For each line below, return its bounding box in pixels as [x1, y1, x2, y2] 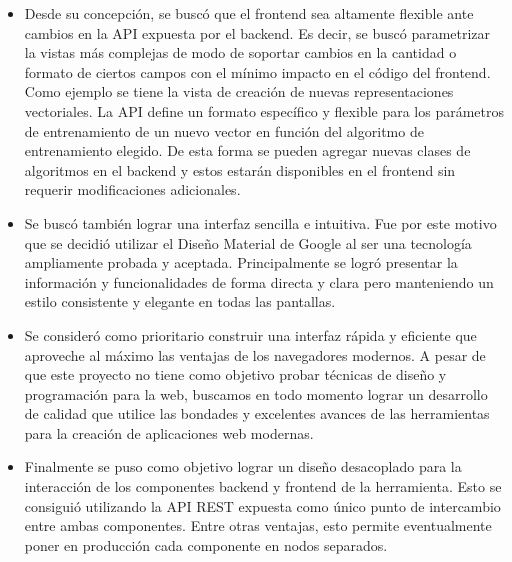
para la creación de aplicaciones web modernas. [24, 422, 314, 443]
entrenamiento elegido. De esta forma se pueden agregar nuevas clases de [24, 140, 471, 161]
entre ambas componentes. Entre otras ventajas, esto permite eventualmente [24, 515, 492, 536]
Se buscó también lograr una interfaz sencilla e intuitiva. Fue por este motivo [24, 212, 497, 233]
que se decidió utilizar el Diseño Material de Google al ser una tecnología [24, 232, 472, 253]
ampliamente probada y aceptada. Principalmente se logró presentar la [24, 252, 458, 273]
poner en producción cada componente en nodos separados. [24, 534, 388, 555]
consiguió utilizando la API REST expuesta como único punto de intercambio [24, 495, 501, 516]
